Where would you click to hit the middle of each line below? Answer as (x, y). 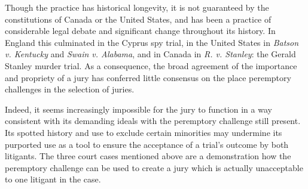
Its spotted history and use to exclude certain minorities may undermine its (144, 132)
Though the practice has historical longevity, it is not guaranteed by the (137, 7)
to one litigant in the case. (53, 179)
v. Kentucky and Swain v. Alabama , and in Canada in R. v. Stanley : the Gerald (150, 54)
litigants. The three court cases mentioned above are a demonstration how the (148, 156)
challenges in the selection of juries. (70, 89)
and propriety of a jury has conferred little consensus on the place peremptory (148, 77)
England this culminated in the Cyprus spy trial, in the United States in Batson (152, 42)
